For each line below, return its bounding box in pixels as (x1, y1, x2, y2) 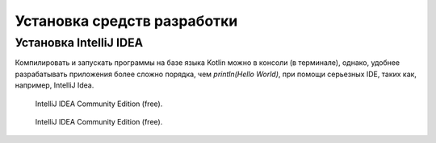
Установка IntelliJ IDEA (15, 35, 144, 50)
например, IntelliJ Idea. (15, 80, 94, 90)
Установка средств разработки (15, 12, 238, 30)
